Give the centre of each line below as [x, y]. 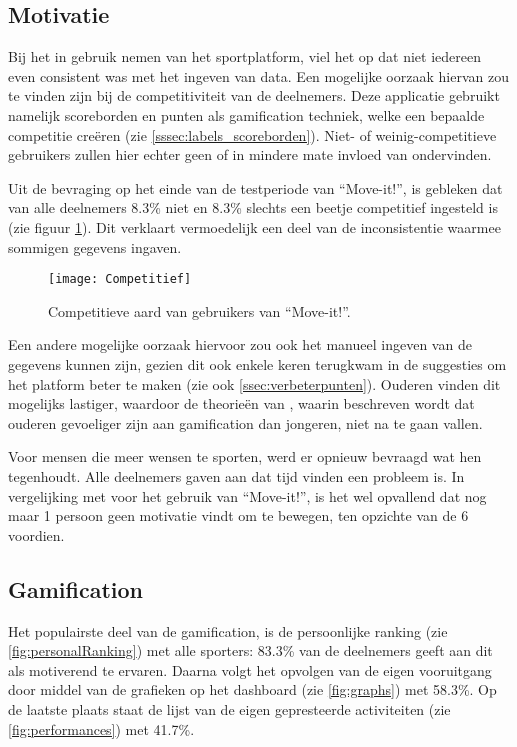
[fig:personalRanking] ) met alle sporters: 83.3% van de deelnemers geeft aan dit [250, 650]
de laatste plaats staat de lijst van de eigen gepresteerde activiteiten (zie [229, 708]
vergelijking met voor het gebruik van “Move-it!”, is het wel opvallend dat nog [247, 495]
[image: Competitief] [120, 279]
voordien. [36, 534]
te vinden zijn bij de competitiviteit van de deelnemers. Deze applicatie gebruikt [254, 95]
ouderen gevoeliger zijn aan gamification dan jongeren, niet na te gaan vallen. [245, 422]
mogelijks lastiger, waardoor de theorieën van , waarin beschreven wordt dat [241, 403]
